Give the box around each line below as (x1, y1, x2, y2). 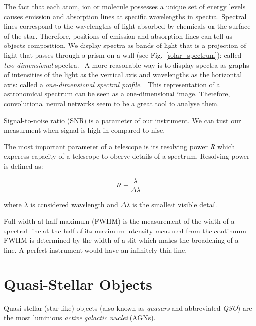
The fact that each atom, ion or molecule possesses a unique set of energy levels (4, 1, 246, 11)
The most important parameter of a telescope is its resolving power (4, 141, 208, 151)
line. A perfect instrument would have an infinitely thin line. (4, 244, 187, 255)
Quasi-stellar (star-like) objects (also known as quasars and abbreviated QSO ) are (4, 302, 252, 313)
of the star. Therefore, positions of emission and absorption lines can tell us (4, 30, 232, 41)
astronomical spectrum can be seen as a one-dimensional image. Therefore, (4, 89, 230, 99)
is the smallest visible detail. (132, 199, 218, 209)
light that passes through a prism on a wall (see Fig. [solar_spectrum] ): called (4, 49, 242, 60)
